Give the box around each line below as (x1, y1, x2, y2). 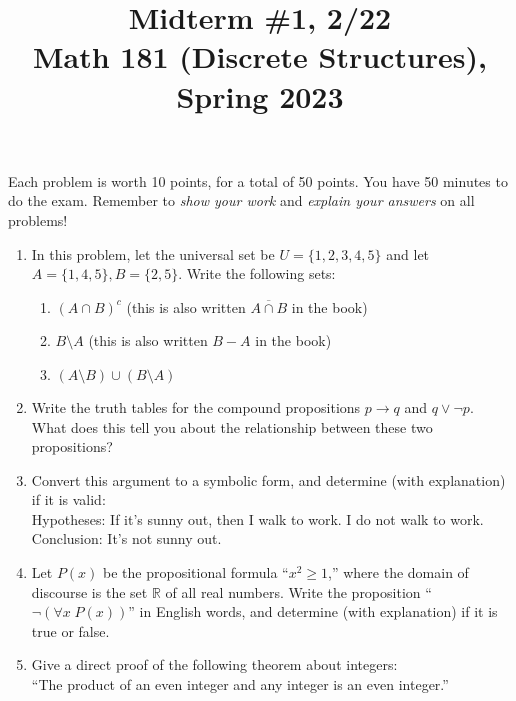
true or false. (31, 620, 110, 641)
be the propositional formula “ (103, 562, 289, 583)
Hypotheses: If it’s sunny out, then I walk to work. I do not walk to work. (31, 508, 484, 529)
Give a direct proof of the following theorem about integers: (31, 654, 398, 675)
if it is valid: (31, 489, 106, 510)
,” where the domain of (328, 562, 469, 583)
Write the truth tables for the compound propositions (31, 396, 361, 417)
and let (386, 243, 430, 264)
